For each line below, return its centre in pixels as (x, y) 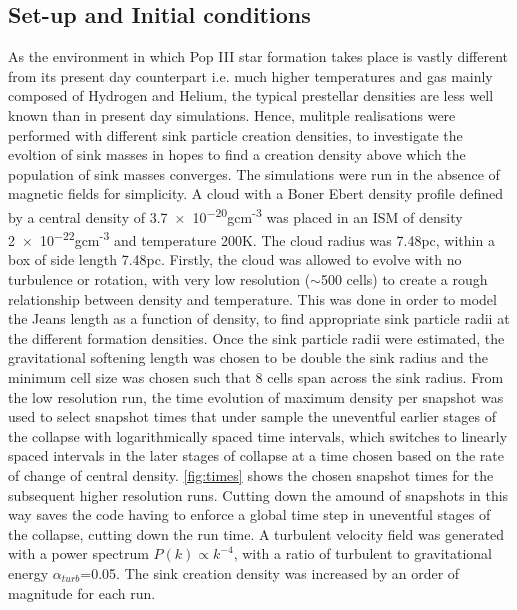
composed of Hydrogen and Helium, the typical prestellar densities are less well (251, 95)
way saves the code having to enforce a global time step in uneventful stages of (249, 514)
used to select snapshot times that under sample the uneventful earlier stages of (252, 416)
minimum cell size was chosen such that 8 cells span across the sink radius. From (256, 377)
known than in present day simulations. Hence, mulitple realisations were (232, 114)
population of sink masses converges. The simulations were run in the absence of (254, 173)
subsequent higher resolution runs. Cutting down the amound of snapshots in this (258, 494)
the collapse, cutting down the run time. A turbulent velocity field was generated (256, 533)
